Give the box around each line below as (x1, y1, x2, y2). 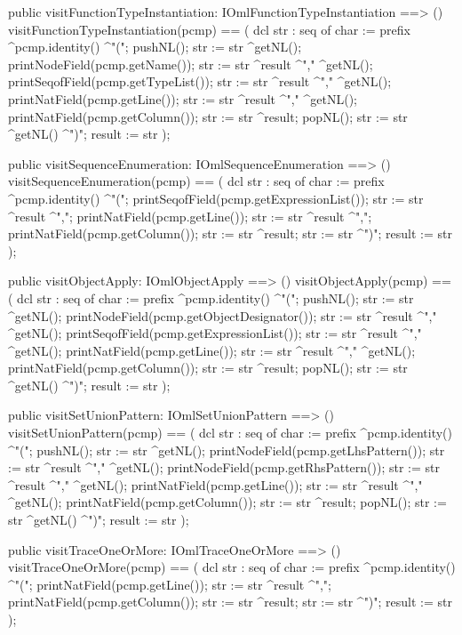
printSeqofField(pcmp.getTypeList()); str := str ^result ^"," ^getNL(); (8, 72, 392, 91)
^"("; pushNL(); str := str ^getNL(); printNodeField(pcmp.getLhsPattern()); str (8, 440, 445, 459)
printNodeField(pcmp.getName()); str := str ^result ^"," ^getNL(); (8, 54, 373, 73)
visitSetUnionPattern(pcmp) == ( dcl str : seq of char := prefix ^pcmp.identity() (8, 423, 452, 442)
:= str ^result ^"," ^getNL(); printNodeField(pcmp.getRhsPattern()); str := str (8, 458, 440, 477)
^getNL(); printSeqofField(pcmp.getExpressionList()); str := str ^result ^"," (8, 324, 422, 342)
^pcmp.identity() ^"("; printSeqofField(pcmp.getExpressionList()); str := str (8, 189, 424, 207)
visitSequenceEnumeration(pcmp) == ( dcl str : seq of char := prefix (8, 172, 385, 190)
